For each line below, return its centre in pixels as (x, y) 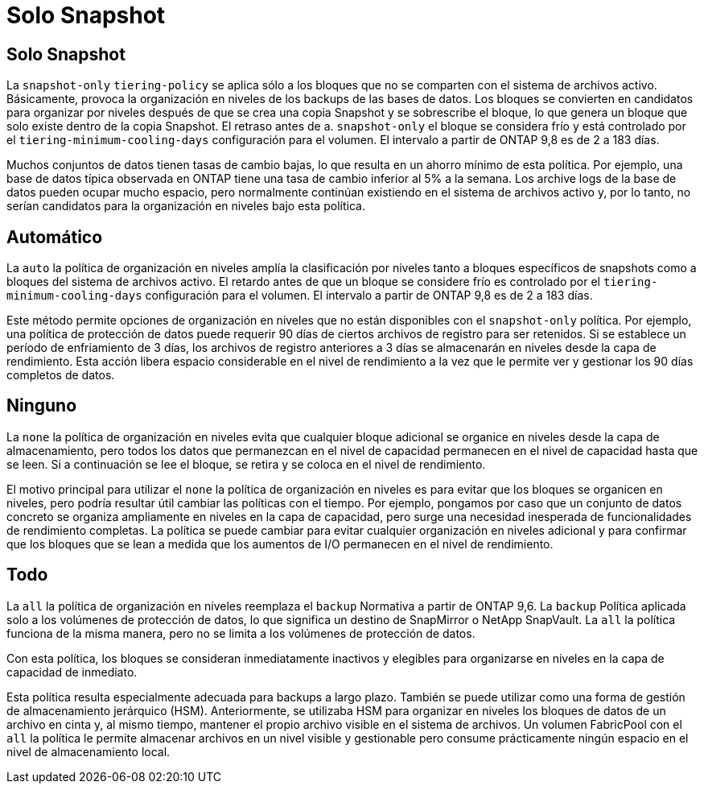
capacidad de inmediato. (72, 672)
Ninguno (42, 406)
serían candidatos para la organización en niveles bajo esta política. (186, 206)
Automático (55, 237)
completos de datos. (61, 375)
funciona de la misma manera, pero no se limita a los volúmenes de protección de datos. (241, 633)
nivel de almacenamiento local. (89, 751)
